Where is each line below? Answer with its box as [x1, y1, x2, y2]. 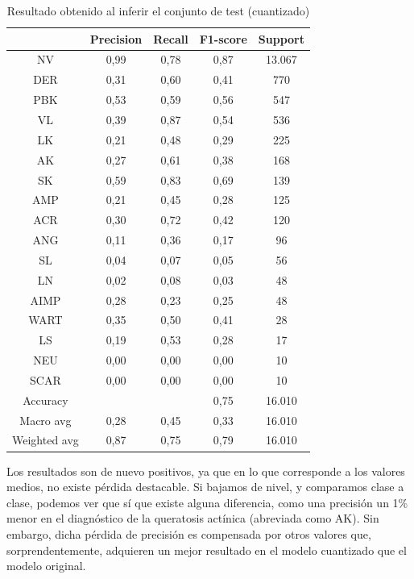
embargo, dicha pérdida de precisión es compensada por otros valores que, [6, 525, 371, 542]
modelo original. [6, 557, 86, 574]
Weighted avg [12, 431, 79, 448]
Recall [153, 30, 188, 47]
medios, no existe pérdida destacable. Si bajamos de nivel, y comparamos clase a [6, 478, 404, 495]
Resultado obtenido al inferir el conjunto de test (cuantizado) [6, 2, 310, 19]
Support [258, 30, 304, 47]
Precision [89, 30, 143, 47]
